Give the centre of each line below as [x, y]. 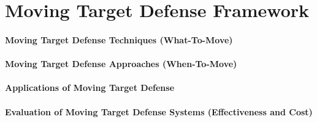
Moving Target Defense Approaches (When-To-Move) [121, 64]
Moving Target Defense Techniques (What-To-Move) [119, 39]
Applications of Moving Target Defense [90, 88]
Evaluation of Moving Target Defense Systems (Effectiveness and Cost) [159, 111]
